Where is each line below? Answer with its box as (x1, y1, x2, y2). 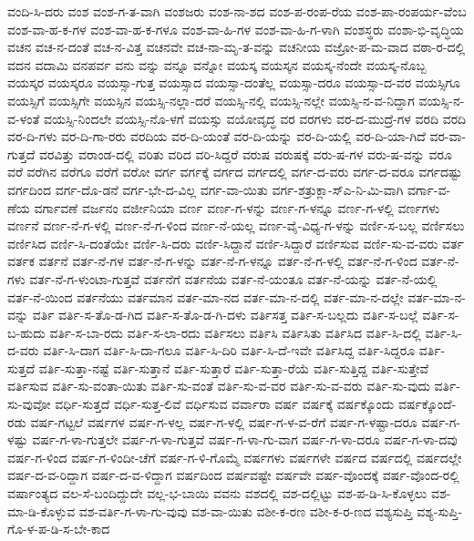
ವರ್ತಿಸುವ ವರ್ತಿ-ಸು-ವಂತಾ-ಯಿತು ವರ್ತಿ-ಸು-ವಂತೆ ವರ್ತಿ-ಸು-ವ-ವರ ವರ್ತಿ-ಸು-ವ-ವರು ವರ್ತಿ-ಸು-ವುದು (7, 376, 430, 395)
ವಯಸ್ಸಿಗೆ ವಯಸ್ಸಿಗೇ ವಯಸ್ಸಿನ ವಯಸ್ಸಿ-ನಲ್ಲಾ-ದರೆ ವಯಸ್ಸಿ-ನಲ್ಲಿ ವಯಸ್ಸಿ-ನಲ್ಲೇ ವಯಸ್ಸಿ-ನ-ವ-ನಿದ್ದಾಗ (7, 90, 415, 109)
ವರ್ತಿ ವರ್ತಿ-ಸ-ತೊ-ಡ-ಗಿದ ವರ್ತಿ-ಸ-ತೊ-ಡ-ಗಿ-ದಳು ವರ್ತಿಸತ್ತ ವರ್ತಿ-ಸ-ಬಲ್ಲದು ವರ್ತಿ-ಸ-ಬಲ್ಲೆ (32, 305, 418, 324)
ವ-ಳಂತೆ (7, 108, 40, 128)
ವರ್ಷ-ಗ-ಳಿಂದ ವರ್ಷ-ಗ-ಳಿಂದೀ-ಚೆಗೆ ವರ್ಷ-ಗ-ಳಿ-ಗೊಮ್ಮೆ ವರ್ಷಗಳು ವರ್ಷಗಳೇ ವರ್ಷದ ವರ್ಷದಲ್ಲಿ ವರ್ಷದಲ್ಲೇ (7, 447, 462, 466)
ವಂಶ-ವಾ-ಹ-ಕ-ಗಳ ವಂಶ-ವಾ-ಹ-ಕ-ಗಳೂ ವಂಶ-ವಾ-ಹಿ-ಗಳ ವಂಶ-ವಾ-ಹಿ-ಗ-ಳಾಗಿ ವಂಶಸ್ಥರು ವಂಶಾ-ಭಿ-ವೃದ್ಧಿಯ (7, 19, 464, 38)
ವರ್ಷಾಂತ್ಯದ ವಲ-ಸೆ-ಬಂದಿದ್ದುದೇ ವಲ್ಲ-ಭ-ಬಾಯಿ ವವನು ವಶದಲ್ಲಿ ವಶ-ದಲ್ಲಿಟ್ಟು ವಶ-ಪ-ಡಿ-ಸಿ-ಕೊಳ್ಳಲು (7, 484, 428, 503)
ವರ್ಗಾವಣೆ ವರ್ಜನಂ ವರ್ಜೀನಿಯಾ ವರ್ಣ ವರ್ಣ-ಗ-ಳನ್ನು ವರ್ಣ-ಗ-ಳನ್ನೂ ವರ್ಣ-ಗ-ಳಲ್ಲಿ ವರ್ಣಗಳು (34, 198, 440, 217)
